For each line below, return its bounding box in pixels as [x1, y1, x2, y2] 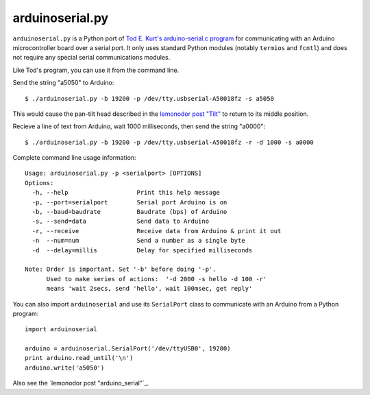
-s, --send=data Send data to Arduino [32, 217, 209, 226]
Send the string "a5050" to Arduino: [12, 79, 114, 87]
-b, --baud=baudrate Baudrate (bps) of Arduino [32, 208, 227, 216]
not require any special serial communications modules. [12, 53, 171, 62]
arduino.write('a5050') [25, 363, 105, 372]
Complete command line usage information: [12, 154, 136, 162]
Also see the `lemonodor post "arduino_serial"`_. [12, 379, 149, 387]
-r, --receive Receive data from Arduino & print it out [32, 227, 282, 235]
